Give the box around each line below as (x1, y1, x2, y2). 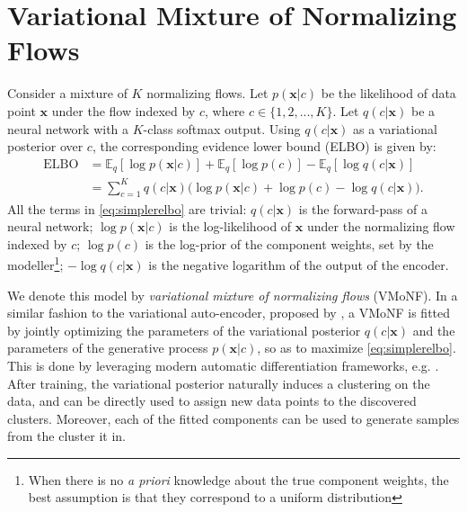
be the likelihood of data (321, 84, 456, 103)
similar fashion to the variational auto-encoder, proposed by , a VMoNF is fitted (7, 303, 451, 322)
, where (204, 101, 245, 120)
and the (412, 320, 455, 339)
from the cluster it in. (7, 427, 126, 445)
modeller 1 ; (7, 253, 64, 274)
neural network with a (7, 119, 129, 138)
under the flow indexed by (51, 101, 196, 120)
